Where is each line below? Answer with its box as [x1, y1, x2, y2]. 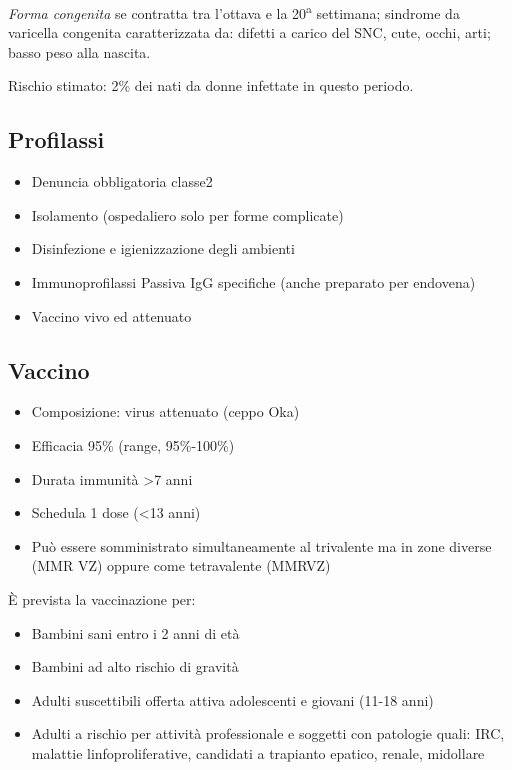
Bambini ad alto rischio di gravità [31, 656, 239, 677]
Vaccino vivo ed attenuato [31, 305, 192, 326]
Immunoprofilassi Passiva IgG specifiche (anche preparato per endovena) [31, 272, 476, 293]
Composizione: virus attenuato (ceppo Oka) [31, 401, 300, 422]
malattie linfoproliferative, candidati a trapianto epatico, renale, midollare [31, 742, 485, 763]
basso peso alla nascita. [8, 41, 151, 62]
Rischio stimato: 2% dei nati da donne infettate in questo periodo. [8, 75, 414, 96]
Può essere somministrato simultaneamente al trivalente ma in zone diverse [31, 535, 492, 556]
